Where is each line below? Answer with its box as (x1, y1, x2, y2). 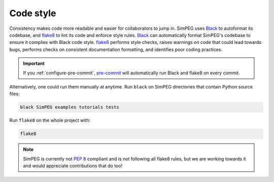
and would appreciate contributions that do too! (23, 163, 123, 169)
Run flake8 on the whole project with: (9, 117, 91, 123)
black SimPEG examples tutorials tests (20, 104, 119, 110)
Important (23, 61, 45, 67)
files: (9, 91, 20, 97)
